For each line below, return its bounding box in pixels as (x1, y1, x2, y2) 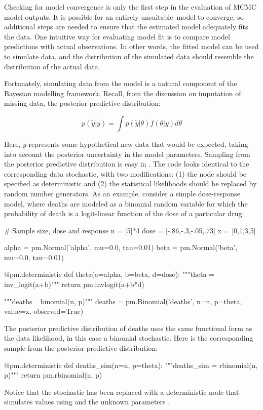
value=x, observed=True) (4, 306, 84, 316)
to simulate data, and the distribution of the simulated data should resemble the (4, 51, 254, 61)
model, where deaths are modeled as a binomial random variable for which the (4, 198, 248, 209)
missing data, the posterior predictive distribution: (4, 98, 161, 108)
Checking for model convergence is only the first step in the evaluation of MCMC (4, 2, 257, 12)
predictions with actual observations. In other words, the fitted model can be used (4, 41, 259, 52)
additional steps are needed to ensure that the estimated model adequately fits (4, 21, 248, 32)
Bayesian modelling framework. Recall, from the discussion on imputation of (4, 88, 241, 98)
